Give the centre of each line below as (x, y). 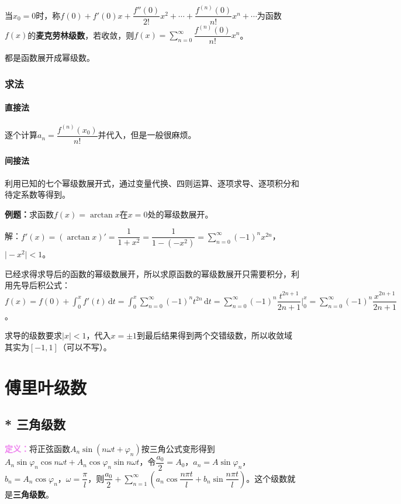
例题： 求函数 (29, 214)
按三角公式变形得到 (178, 448)
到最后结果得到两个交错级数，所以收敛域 (215, 335)
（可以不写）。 (85, 346)
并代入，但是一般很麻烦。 (147, 135)
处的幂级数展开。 (180, 214)
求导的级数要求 (33, 335)
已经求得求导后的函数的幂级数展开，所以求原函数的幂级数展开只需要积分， (148, 273)
